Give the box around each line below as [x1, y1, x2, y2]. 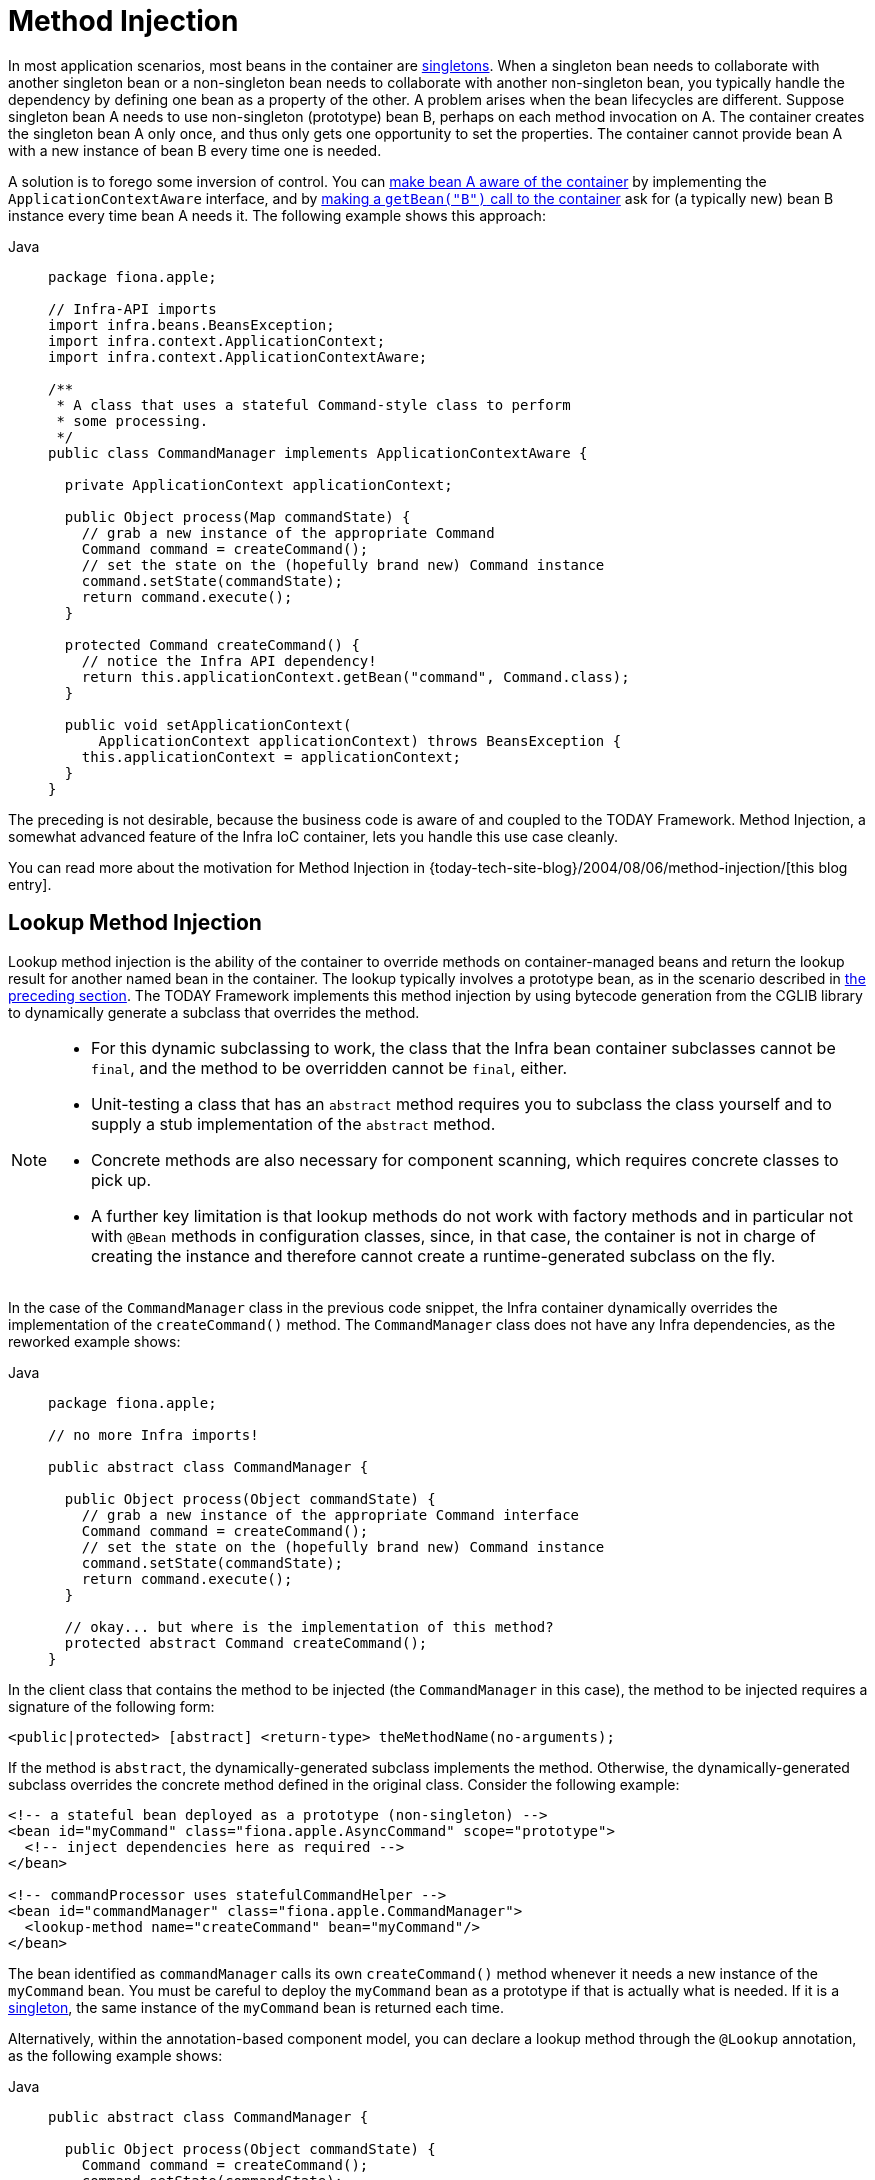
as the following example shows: [8, 2046, 223, 2064]
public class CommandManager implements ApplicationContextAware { [48, 444, 588, 461]
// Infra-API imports [48, 300, 217, 317]
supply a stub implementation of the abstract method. [91, 1113, 496, 1134]
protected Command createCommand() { [64, 636, 360, 653]
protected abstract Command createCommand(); [64, 1634, 428, 1651]
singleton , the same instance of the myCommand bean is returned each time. [8, 1998, 505, 2016]
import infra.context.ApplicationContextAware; [48, 348, 428, 365]
